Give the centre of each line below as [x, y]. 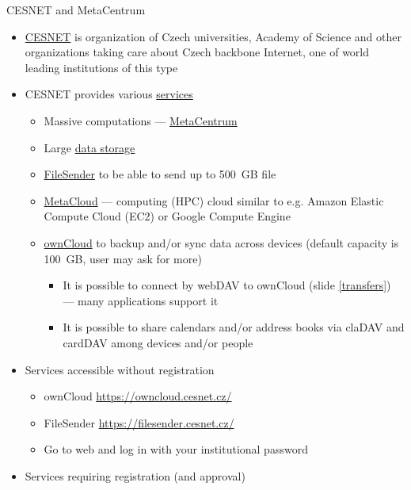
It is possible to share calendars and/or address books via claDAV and [234, 327]
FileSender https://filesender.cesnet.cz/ [139, 422]
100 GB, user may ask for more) [123, 258]
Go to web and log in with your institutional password [176, 449]
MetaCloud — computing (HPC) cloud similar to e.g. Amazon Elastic [214, 200]
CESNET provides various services [109, 94]
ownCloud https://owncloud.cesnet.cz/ [138, 396]
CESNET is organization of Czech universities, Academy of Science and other [213, 36]
